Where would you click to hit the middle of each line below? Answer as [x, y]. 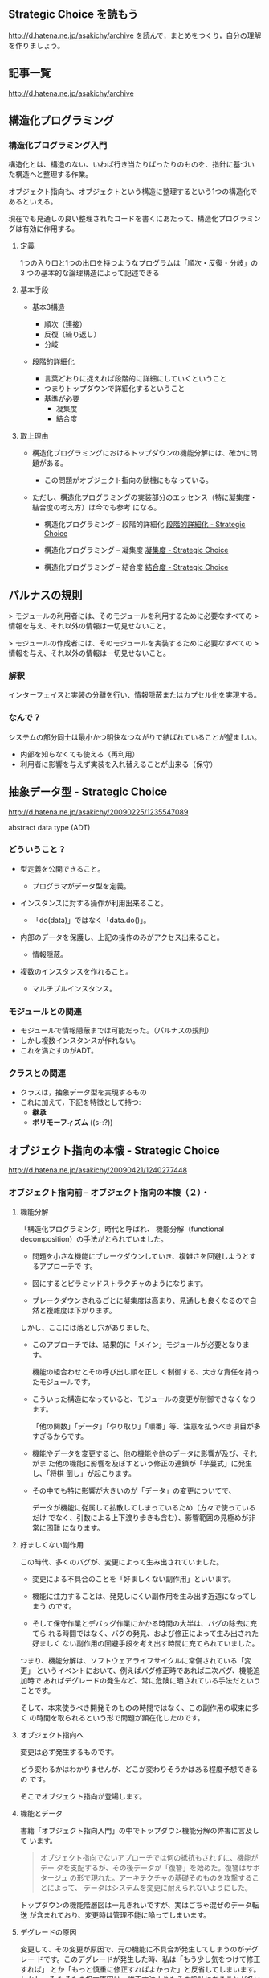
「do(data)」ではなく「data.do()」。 [91, 920]
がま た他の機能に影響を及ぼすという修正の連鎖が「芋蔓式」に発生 [142, 1463]
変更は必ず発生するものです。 [69, 1752]
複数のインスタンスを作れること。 [76, 971]
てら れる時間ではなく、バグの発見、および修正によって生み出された [145, 1633]
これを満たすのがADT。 [59, 1051]
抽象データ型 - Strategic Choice [88, 792]
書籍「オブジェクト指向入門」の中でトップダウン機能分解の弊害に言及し [139, 1830]
